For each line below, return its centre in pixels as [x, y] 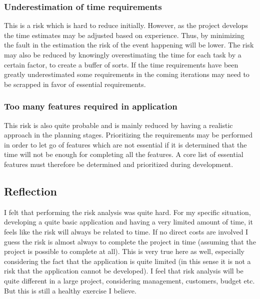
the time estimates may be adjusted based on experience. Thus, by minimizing [124, 35]
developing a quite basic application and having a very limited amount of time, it [128, 222]
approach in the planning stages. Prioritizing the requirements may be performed [128, 135]
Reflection [30, 191]
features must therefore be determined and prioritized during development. [119, 164]
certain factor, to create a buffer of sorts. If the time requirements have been [121, 64]
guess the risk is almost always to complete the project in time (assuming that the [130, 241]
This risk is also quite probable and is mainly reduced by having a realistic [118, 125]
